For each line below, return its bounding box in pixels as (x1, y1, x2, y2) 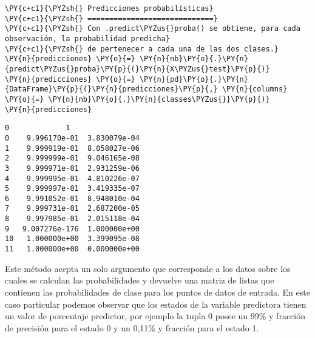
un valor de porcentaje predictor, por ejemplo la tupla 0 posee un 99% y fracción (5, 310, 305, 322)
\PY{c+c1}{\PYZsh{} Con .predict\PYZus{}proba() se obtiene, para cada (5, 24, 300, 33)
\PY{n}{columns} (222, 85, 288, 94)
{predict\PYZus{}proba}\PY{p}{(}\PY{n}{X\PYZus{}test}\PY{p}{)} (5, 64, 270, 73)
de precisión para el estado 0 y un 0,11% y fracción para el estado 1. (5, 321, 259, 334)
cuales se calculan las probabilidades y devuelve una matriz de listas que (5, 274, 274, 287)
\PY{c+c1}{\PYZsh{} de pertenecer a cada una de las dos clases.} (5, 44, 279, 53)
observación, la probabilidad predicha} (5, 34, 171, 43)
